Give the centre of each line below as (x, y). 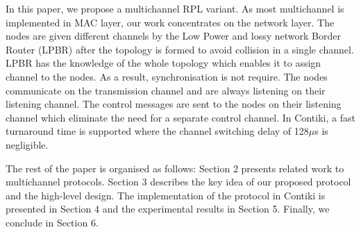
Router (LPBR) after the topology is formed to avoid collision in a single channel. (180, 49)
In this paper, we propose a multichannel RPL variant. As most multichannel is (175, 8)
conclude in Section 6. (52, 222)
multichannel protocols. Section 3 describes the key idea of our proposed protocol (178, 182)
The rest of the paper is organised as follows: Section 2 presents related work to (175, 168)
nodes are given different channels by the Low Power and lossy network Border (173, 36)
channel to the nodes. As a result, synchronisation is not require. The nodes (167, 76)
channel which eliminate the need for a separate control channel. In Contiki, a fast (180, 117)
